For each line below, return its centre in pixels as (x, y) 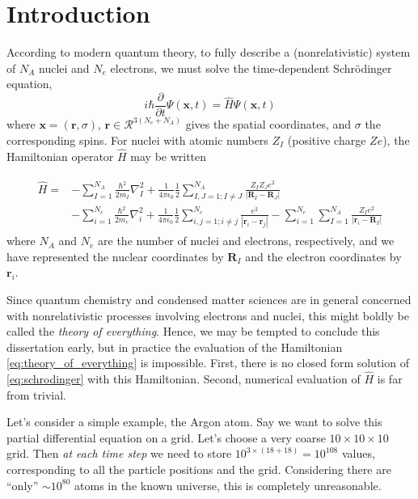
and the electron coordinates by (323, 256)
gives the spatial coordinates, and (268, 124)
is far (390, 379)
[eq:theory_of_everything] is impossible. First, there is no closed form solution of (208, 363)
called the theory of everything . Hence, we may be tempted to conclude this (193, 331)
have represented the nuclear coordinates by (115, 256)
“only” (23, 485)
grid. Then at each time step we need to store (119, 453)
